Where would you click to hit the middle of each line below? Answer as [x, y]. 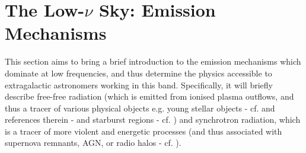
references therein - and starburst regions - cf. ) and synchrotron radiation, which [153, 119]
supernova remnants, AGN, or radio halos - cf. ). [93, 143]
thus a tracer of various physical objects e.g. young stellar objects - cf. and [140, 108]
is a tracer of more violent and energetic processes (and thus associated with [144, 131]
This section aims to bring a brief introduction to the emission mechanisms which [153, 61]
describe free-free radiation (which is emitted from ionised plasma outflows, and [149, 96]
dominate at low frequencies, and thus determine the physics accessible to [138, 73]
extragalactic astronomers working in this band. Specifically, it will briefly [139, 85]
